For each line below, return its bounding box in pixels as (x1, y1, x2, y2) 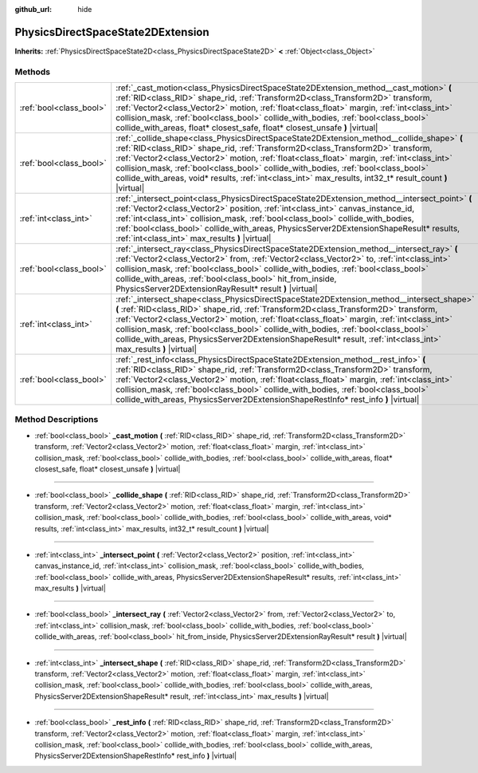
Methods (14, 66, 51, 77)
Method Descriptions (14, 414, 99, 425)
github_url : (14, 5, 52, 14)
